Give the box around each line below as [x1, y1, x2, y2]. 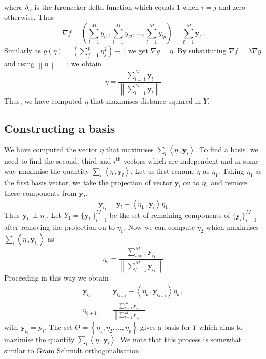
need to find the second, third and [4, 155, 111, 166]
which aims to [199, 321, 243, 332]
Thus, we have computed [4, 95, 83, 106]
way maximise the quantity [4, 165, 89, 176]
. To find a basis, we [195, 144, 258, 155]
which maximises [206, 221, 259, 232]
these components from [4, 187, 77, 198]
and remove [211, 176, 247, 187]
